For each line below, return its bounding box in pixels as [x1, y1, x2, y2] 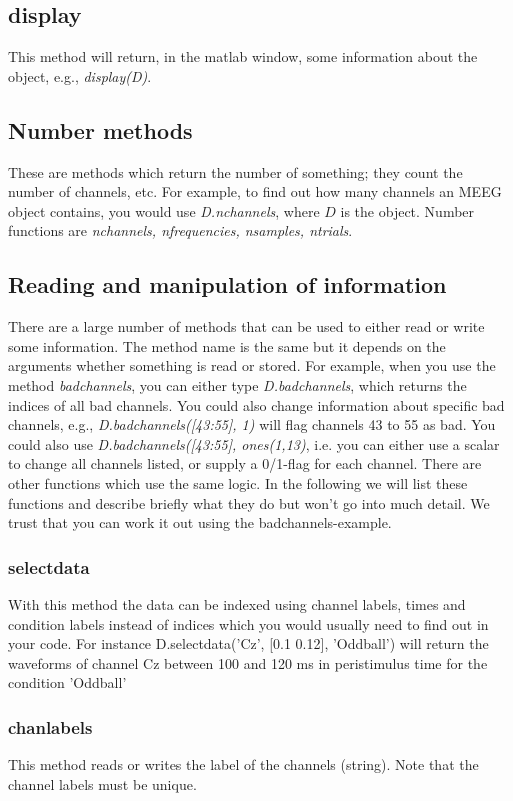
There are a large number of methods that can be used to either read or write [8, 316, 485, 337]
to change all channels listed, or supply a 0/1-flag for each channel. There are [8, 453, 482, 474]
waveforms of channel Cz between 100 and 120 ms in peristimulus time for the [8, 652, 488, 673]
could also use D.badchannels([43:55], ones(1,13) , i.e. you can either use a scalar [8, 433, 500, 454]
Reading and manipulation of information [8, 269, 447, 300]
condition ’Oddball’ [8, 672, 127, 693]
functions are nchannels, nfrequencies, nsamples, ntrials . [8, 220, 353, 241]
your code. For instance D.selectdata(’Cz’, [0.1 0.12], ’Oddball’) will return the [8, 633, 489, 654]
